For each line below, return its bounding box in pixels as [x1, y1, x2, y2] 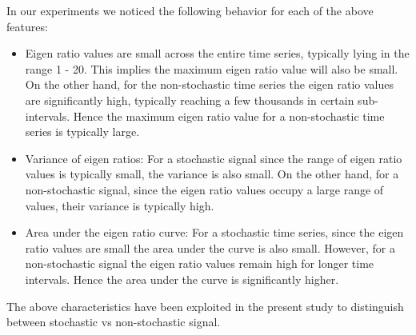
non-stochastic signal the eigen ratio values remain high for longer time [25, 255, 374, 272]
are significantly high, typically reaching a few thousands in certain [25, 91, 354, 108]
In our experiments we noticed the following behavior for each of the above [6, 2, 374, 18]
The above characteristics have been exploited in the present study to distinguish [6, 297, 404, 314]
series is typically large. [25, 123, 140, 140]
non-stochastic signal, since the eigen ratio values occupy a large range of [25, 181, 384, 197]
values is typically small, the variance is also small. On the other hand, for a [25, 166, 399, 182]
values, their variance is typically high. [25, 197, 214, 213]
